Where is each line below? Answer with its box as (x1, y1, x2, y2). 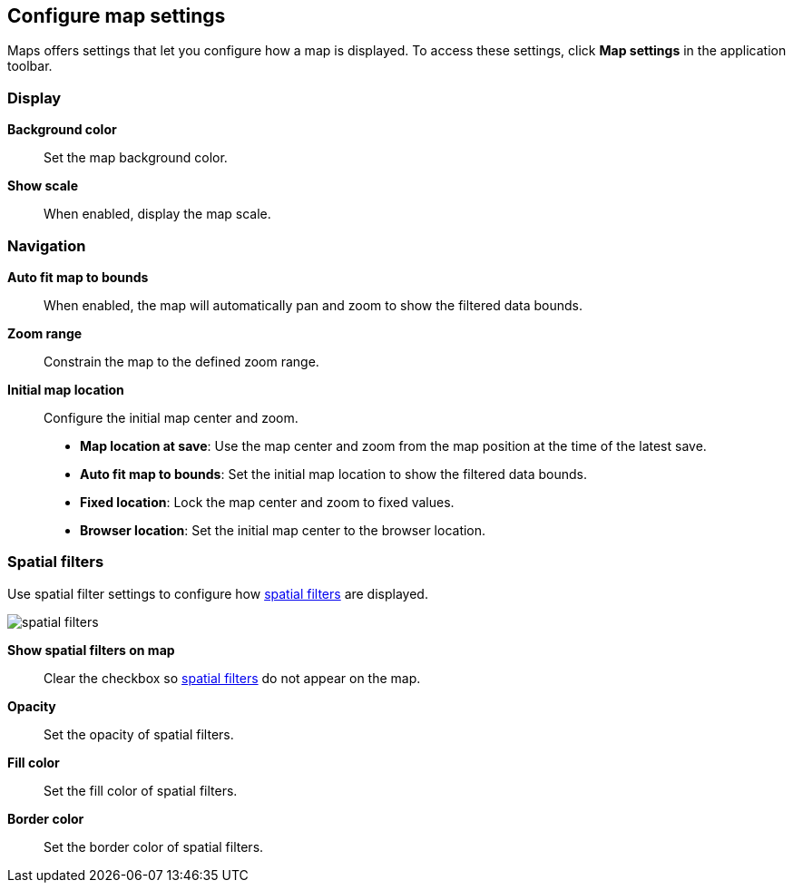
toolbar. (7, 58, 53, 74)
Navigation (7, 236, 86, 255)
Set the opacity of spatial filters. (44, 726, 234, 742)
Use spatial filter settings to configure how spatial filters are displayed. (7, 585, 428, 601)
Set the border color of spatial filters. (44, 838, 264, 855)
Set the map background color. (44, 150, 228, 166)
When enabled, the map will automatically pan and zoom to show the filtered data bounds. (44, 297, 583, 313)
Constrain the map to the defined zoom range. (44, 353, 319, 369)
